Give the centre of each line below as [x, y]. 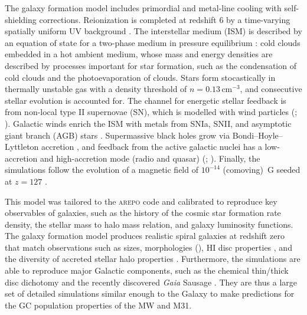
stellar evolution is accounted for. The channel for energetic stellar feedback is [146, 100]
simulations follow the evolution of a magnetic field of [102, 170]
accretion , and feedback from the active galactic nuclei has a [152, 147]
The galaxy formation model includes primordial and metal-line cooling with [143, 8]
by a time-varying [258, 19]
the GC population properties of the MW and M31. [98, 305]
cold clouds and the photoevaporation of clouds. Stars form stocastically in [140, 77]
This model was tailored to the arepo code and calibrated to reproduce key [141, 201]
